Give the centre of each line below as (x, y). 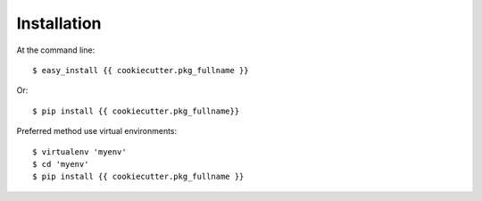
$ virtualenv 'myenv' (79, 151)
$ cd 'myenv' (61, 164)
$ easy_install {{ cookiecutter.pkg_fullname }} (141, 70)
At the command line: (56, 50)
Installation (59, 23)
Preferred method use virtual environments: (97, 131)
